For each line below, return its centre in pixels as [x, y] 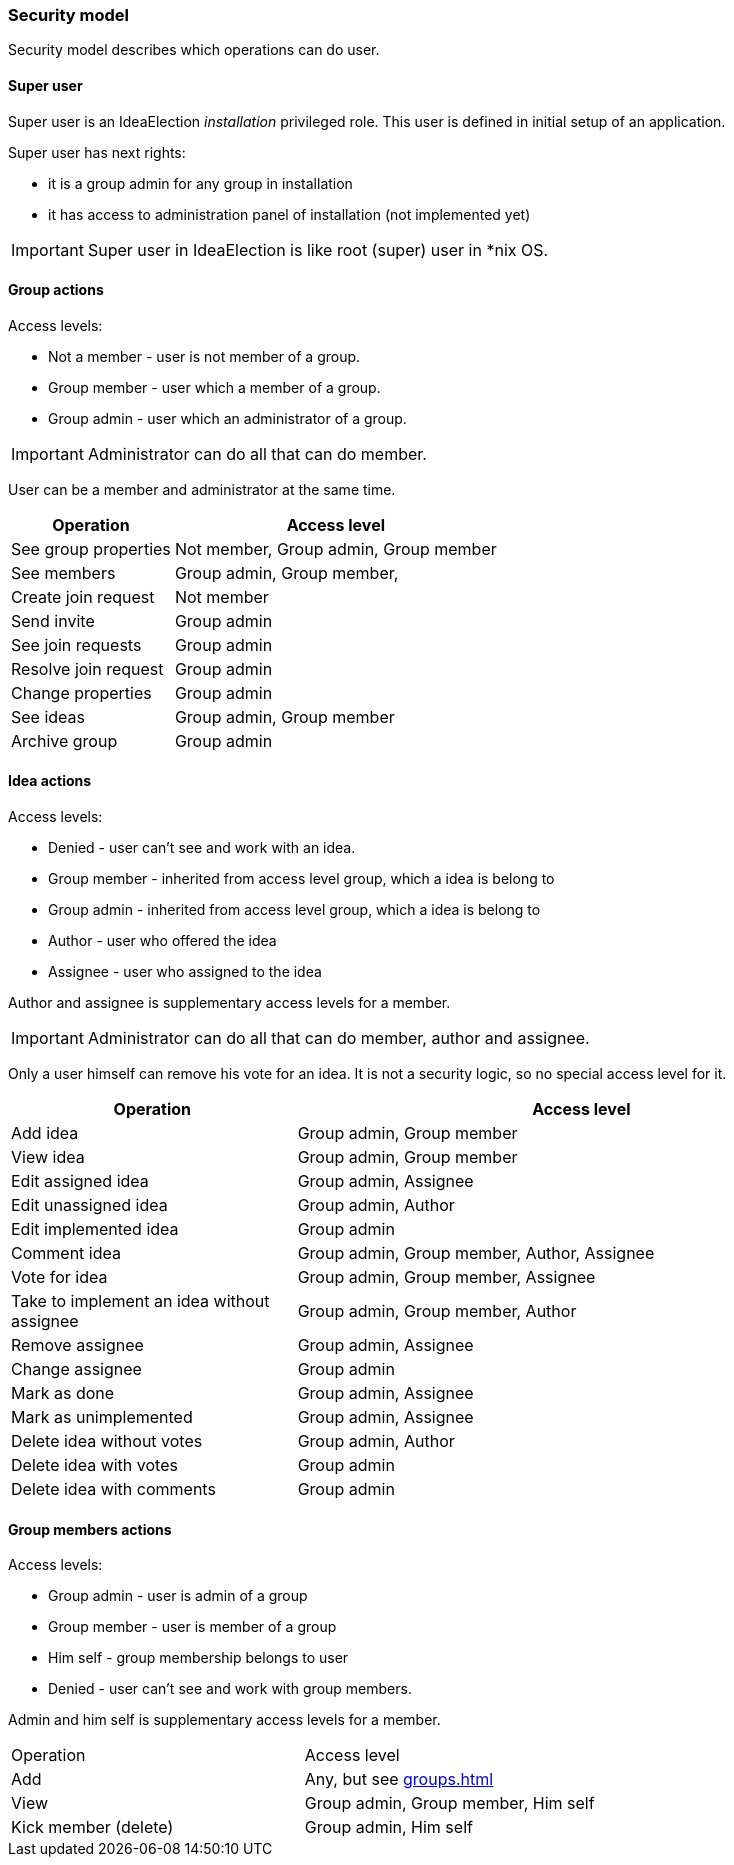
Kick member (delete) [92, 1827]
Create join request [83, 596]
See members [63, 572]
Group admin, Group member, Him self [449, 1803]
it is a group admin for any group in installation [200, 183]
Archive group [64, 740]
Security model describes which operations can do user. [194, 50]
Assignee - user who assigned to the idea [185, 972]
